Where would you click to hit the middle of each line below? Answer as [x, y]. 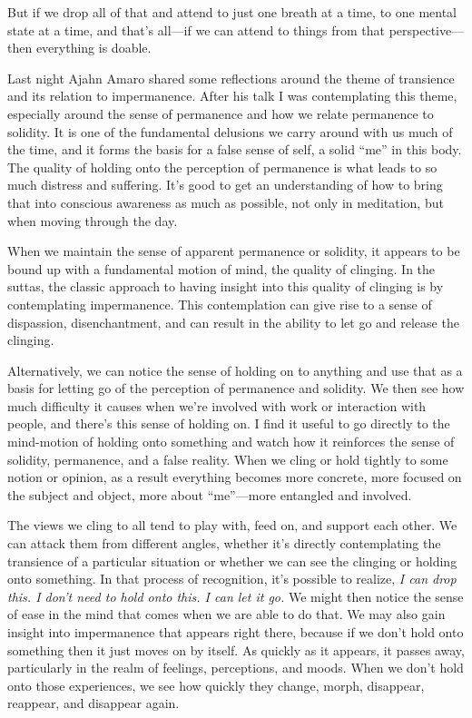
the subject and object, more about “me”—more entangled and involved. [210, 494]
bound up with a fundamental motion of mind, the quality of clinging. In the [221, 268]
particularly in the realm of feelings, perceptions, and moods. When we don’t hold [236, 668]
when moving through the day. [93, 220]
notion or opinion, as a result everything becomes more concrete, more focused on [235, 477]
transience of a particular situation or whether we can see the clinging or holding [232, 561]
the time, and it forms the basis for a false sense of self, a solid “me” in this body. [235, 149]
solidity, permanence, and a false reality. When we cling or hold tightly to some [228, 459]
